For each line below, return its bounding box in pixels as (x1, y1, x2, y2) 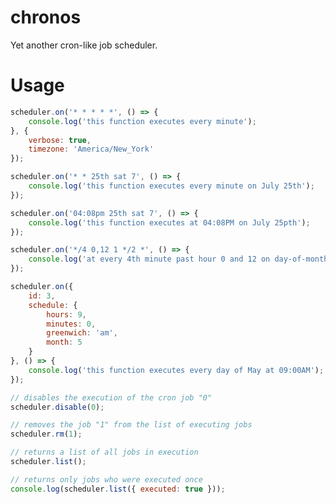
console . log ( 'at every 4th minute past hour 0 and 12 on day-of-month (28, 254, 329, 265)
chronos (10, 6, 82, 29)
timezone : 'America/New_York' (28, 144, 155, 155)
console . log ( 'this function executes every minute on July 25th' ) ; (28, 181, 315, 191)
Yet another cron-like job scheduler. (10, 39, 158, 51)
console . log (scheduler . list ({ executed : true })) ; (10, 484, 226, 494)
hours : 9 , (46, 309, 87, 320)
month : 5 (46, 337, 83, 348)
